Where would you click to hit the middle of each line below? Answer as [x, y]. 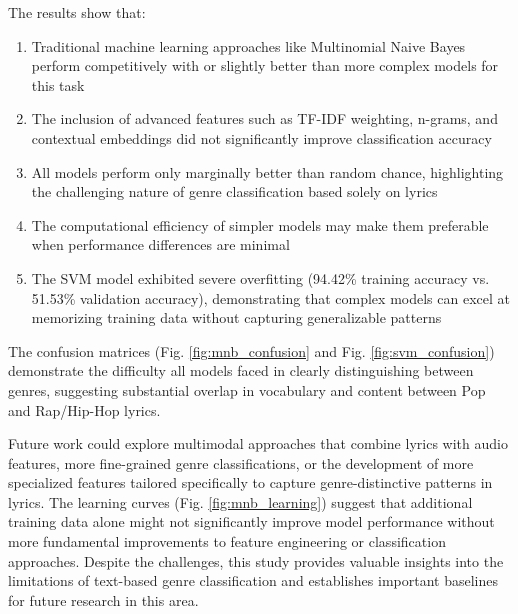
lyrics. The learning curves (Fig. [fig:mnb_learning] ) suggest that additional [240, 501]
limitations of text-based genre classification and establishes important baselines [253, 580]
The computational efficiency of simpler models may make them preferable [260, 224]
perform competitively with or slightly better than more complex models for [265, 65]
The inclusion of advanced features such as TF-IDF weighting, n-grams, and [264, 118]
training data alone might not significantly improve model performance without [251, 521]
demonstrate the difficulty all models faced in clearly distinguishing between [241, 370]
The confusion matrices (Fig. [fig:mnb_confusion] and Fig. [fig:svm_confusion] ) [251, 350]
